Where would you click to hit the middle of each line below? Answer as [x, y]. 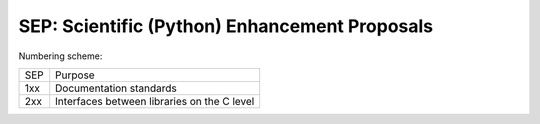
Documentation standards [116, 88]
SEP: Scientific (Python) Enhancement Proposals [226, 26]
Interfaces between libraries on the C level [155, 101]
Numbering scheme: [60, 56]
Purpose [75, 75]
